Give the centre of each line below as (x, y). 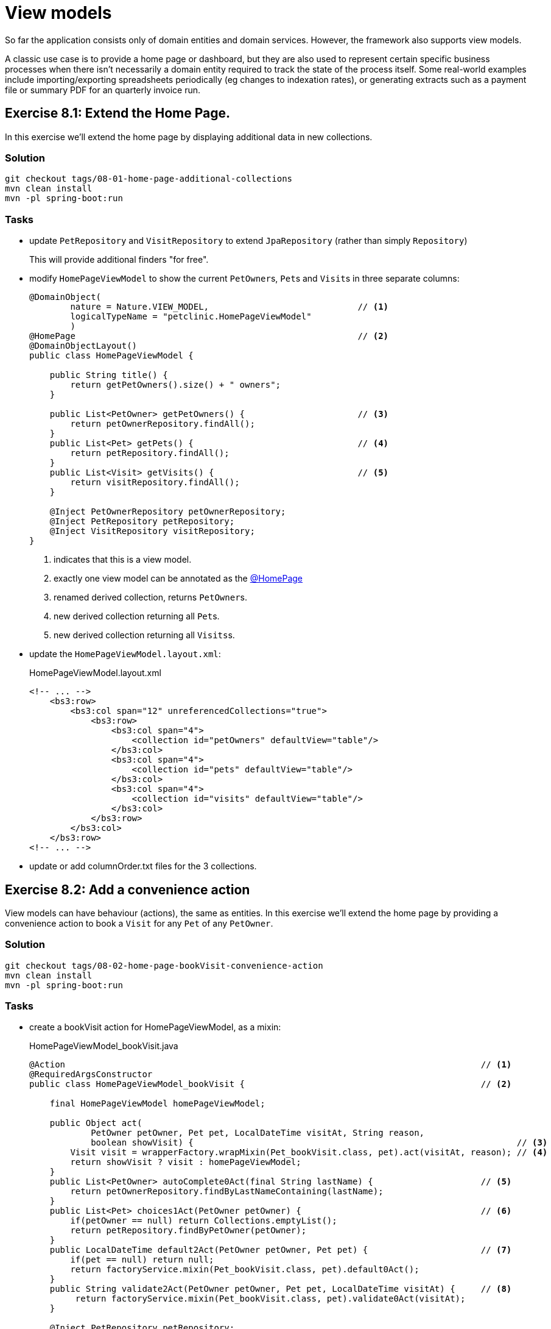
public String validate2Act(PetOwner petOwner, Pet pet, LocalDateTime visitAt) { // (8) (281, 1289)
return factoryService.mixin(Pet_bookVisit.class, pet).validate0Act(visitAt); (270, 1299)
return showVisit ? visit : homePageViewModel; (186, 1162)
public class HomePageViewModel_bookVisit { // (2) (271, 1084)
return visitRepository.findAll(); (155, 483)
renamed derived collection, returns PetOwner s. (151, 597)
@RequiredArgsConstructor (91, 1074)
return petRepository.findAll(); (150, 453)
